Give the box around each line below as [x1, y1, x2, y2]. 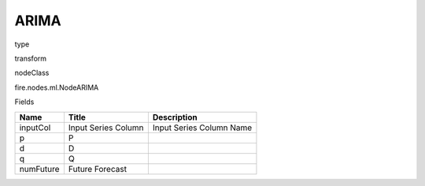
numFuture [19, 163, 60, 174]
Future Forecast [68, 163, 128, 174]
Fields [14, 97, 35, 106]
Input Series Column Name [152, 122, 253, 133]
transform [14, 54, 47, 63]
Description [152, 111, 198, 122]
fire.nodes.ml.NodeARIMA [14, 83, 99, 92]
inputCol [19, 122, 51, 133]
